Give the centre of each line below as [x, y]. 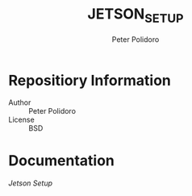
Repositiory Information [90, 80]
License [21, 120]
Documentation [62, 161]
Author [20, 102]
